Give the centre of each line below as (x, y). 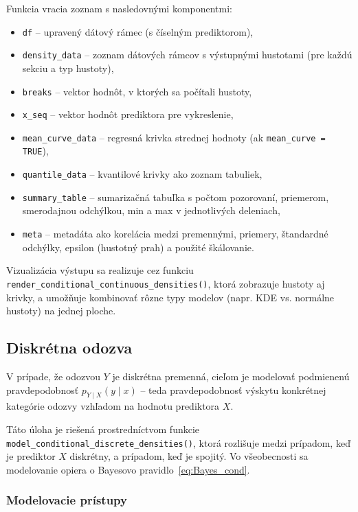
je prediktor (31, 456)
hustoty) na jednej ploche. (61, 311)
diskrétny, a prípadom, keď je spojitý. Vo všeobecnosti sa (189, 456)
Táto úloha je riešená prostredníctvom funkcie (103, 429)
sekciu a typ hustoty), (68, 68)
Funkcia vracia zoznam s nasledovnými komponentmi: (119, 8)
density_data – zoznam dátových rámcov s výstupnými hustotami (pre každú (187, 55)
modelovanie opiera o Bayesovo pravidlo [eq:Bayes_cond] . (128, 469)
